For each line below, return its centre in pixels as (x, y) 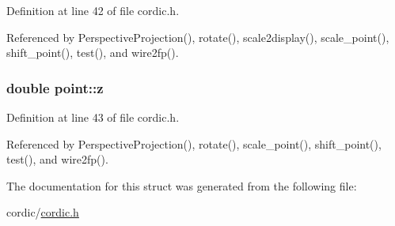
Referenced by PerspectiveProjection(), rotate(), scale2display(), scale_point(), (198, 37)
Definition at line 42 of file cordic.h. (93, 10)
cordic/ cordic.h (43, 212)
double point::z (55, 87)
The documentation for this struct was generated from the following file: (182, 185)
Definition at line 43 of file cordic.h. (93, 117)
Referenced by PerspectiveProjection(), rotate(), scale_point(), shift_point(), (194, 143)
